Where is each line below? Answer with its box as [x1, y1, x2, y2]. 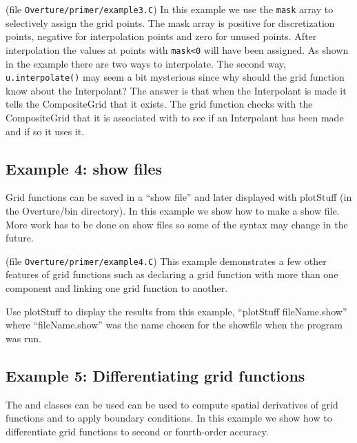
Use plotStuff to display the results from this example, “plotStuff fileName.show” [6, 304, 347, 318]
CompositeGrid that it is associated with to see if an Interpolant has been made [6, 110, 344, 124]
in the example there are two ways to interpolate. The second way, [6, 56, 286, 70]
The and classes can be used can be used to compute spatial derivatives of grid [6, 397, 338, 411]
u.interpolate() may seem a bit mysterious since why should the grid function [6, 70, 345, 84]
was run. [6, 331, 41, 345]
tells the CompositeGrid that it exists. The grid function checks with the [6, 97, 313, 111]
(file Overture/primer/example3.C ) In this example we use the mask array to [6, 2, 334, 16]
